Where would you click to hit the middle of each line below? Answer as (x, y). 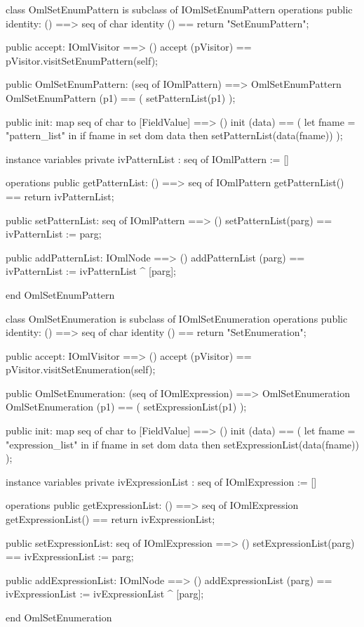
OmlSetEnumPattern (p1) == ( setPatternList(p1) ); (121, 97)
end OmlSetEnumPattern (60, 294)
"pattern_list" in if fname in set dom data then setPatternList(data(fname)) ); (174, 135)
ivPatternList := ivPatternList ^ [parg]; (91, 271)
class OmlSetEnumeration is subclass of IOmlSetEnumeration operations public (177, 318)
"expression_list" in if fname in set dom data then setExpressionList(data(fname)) (182, 444)
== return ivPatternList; (60, 196)
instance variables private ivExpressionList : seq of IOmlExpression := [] (161, 481)
